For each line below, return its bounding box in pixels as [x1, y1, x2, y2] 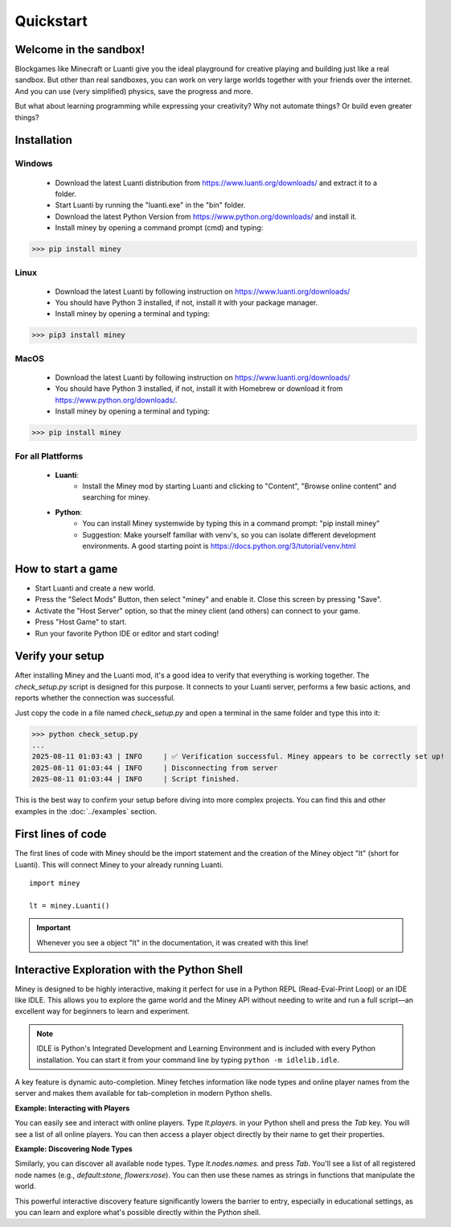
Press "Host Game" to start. [35, 617, 127, 627]
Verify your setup [14, 649, 105, 663]
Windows [14, 158, 53, 169]
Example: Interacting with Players [14, 1103, 130, 1113]
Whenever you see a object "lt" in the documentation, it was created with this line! [36, 937, 309, 947]
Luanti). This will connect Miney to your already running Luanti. [14, 859, 224, 869]
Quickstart [14, 12, 88, 30]
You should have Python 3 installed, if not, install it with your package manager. [55, 298, 318, 307]
